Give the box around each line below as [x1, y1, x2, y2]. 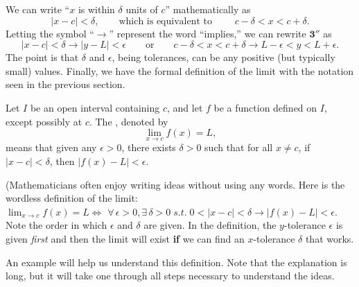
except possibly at [6, 114, 82, 128]
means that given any [6, 140, 97, 155]
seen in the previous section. [6, 77, 125, 92]
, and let [166, 100, 203, 114]
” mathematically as [165, 2, 251, 16]
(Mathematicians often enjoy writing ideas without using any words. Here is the [6, 177, 345, 191]
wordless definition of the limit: [6, 191, 138, 205]
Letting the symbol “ [6, 26, 94, 40]
